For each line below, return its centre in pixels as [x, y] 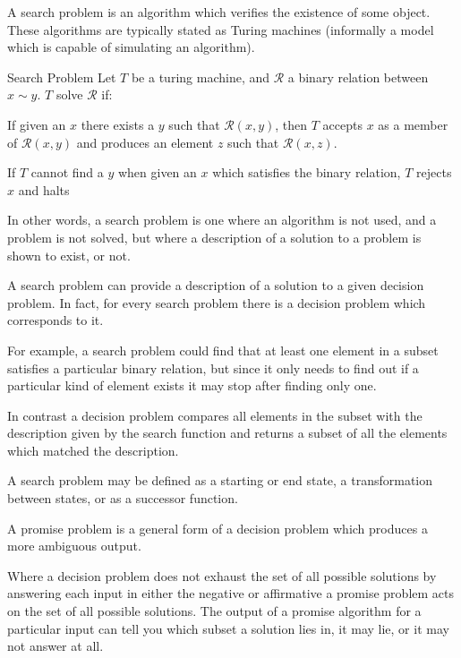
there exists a [118, 124]
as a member [413, 124]
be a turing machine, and [200, 77]
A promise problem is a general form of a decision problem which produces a [218, 528]
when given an [157, 172]
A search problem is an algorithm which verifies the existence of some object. [219, 12]
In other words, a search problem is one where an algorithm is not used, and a [222, 220]
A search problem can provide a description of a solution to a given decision [216, 285]
